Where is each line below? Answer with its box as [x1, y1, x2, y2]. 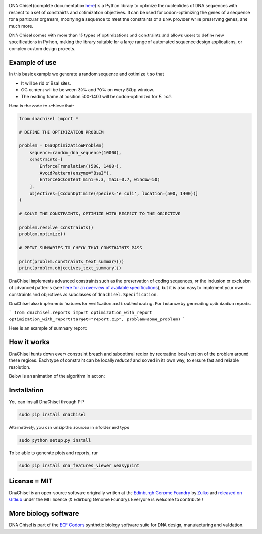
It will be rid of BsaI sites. [21, 80, 71, 86]
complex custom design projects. [9, 46, 76, 52]
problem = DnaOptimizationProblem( [19, 143, 104, 148]
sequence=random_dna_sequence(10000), [29, 150, 122, 155]
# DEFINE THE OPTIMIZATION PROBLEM [19, 129, 104, 135]
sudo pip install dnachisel [19, 411, 86, 417]
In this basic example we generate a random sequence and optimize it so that [9, 71, 164, 77]
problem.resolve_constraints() [19, 225, 94, 231]
